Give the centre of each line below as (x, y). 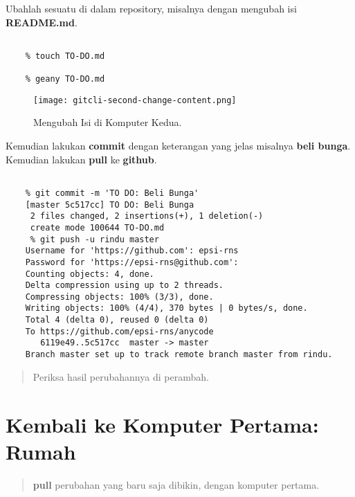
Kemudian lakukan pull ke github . (81, 159)
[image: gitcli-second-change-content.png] (135, 100)
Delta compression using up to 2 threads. (124, 286)
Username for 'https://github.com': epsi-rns (132, 251)
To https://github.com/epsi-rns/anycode (119, 331)
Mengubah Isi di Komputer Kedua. (108, 122)
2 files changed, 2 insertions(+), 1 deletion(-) (147, 216)
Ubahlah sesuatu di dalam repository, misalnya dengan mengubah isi (151, 8)
